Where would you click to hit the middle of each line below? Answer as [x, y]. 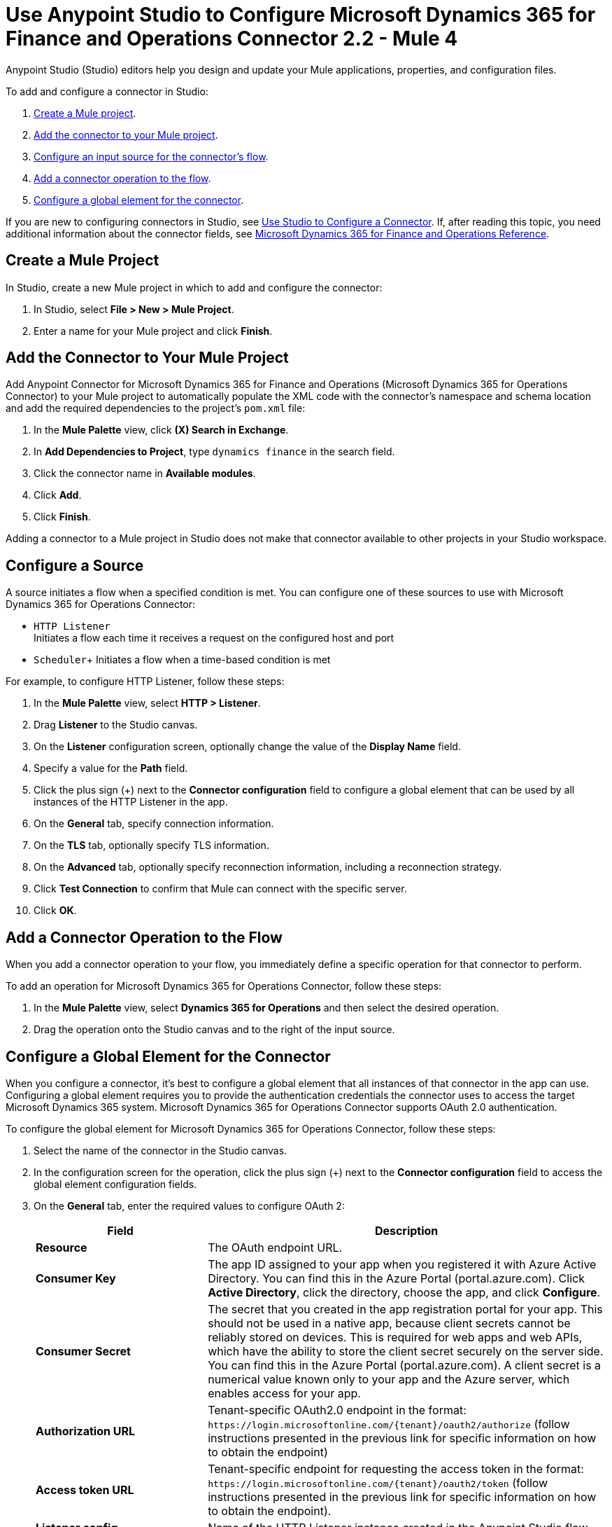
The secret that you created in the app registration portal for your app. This [405, 1309]
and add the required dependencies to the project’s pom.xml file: [156, 408]
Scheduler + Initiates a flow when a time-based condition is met [182, 660]
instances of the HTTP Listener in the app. [131, 802]
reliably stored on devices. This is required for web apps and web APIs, [395, 1337]
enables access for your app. [284, 1393]
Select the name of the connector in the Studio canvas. [161, 1150]
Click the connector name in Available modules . [145, 474]
